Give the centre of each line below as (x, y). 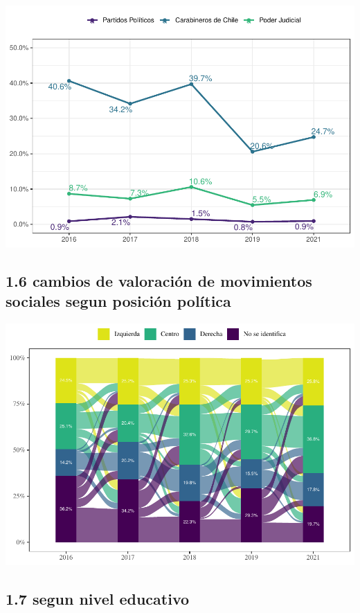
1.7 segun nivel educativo (98, 599)
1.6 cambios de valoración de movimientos (159, 280)
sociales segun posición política (118, 301)
